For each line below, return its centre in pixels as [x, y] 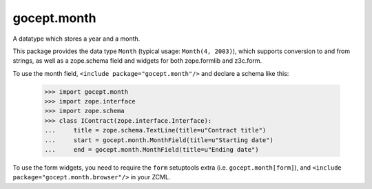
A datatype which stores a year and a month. [76, 39]
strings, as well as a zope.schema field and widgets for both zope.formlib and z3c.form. [137, 61]
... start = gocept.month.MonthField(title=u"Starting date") [159, 140]
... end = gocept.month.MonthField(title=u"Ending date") [152, 150]
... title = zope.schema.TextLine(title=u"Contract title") [155, 130]
